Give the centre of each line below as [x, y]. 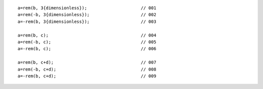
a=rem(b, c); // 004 [87, 35]
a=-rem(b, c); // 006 [87, 49]
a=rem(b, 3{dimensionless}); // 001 [87, 8]
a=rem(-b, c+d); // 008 [87, 69]
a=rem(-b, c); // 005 [87, 42]
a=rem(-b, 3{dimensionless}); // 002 [87, 15]
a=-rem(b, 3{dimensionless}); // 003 [87, 21]
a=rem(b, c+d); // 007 [87, 62]
